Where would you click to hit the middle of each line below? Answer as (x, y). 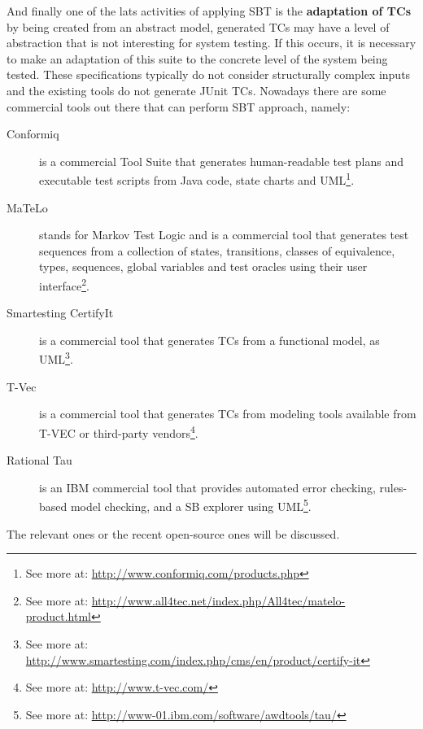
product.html (58, 616)
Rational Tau (39, 460)
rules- (393, 487)
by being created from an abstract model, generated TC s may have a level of (198, 26)
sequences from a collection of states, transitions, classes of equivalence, (217, 250)
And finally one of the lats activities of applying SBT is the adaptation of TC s (209, 11)
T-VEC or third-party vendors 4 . (119, 431)
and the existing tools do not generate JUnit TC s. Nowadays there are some (196, 90)
